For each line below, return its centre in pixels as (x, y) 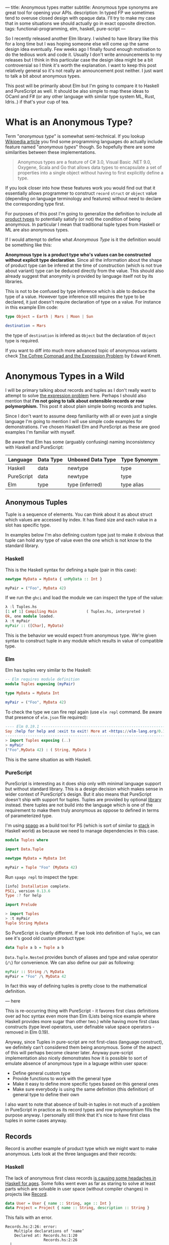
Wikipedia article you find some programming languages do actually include (84, 141)
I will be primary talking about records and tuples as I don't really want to (81, 390)
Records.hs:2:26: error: (31, 1227)
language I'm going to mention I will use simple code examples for (74, 421)
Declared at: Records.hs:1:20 (46, 1236)
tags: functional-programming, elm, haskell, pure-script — (65, 29)
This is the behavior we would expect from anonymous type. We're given (81, 635)
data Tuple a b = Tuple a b (35, 947)
